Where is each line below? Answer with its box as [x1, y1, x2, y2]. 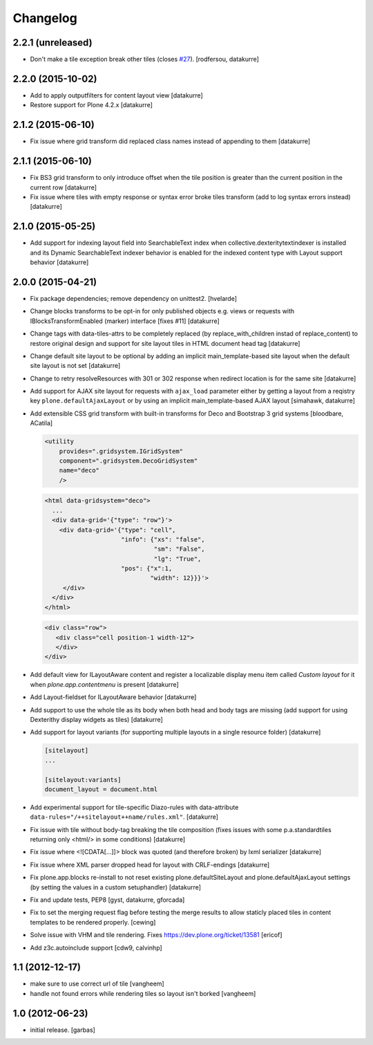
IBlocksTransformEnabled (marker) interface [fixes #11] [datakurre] [30, 317, 220, 325]
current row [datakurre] [30, 183, 97, 192]
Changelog [12, 10, 77, 26]
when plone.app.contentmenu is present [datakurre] [30, 680, 179, 688]
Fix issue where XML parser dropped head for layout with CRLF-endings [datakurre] [30, 860, 270, 869]
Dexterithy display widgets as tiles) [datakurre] [30, 715, 164, 723]
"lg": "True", [153, 555, 202, 563]
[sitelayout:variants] [44, 775, 122, 784]
